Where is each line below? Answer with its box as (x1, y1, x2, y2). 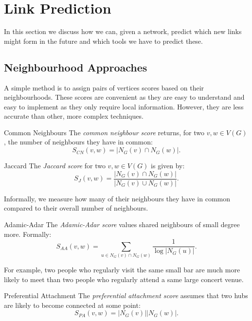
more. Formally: (4, 229, 52, 239)
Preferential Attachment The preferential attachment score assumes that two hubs (4, 290, 248, 301)
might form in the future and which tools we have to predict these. (4, 36, 203, 46)
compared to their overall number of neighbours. (4, 203, 148, 213)
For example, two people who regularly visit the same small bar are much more (4, 264, 240, 274)
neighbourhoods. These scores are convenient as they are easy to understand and (4, 92, 245, 102)
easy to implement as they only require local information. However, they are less (4, 101, 244, 111)
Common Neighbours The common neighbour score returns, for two (4, 127, 205, 137)
